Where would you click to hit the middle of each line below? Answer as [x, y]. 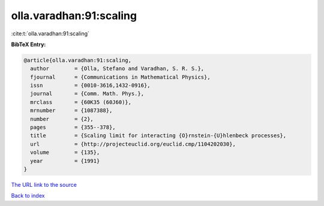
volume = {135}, [65, 152]
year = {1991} [65, 161]
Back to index [28, 196]
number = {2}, [62, 119]
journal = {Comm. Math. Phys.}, [87, 94]
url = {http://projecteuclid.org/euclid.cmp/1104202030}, [133, 144]
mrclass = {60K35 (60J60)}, [81, 102]
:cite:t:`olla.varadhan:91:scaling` [50, 34]
